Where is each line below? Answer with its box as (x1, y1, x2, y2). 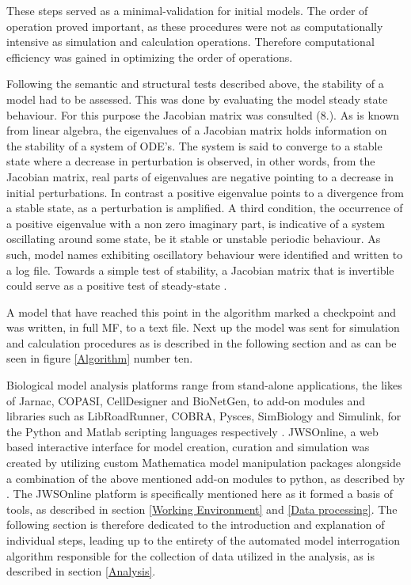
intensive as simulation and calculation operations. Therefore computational (6, 33, 375, 50)
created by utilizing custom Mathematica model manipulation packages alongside (6, 454, 401, 471)
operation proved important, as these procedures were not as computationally (6, 17, 383, 34)
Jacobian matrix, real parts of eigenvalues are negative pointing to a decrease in (6, 168, 394, 184)
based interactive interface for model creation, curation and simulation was (6, 439, 370, 455)
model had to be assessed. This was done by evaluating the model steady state (6, 90, 388, 107)
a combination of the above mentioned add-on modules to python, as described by (6, 469, 405, 486)
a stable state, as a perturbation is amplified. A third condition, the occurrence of (6, 199, 403, 216)
